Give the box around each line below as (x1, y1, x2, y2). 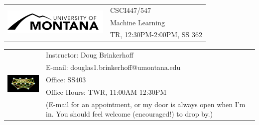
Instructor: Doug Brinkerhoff (46, 50, 133, 60)
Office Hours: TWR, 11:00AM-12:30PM (46, 86, 167, 97)
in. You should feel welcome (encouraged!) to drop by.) (46, 109, 213, 119)
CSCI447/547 (110, 4, 151, 15)
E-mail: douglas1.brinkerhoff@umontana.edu (46, 62, 181, 72)
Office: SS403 (46, 74, 86, 84)
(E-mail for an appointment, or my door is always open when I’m (46, 99, 246, 109)
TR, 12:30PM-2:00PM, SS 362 (110, 29, 202, 40)
